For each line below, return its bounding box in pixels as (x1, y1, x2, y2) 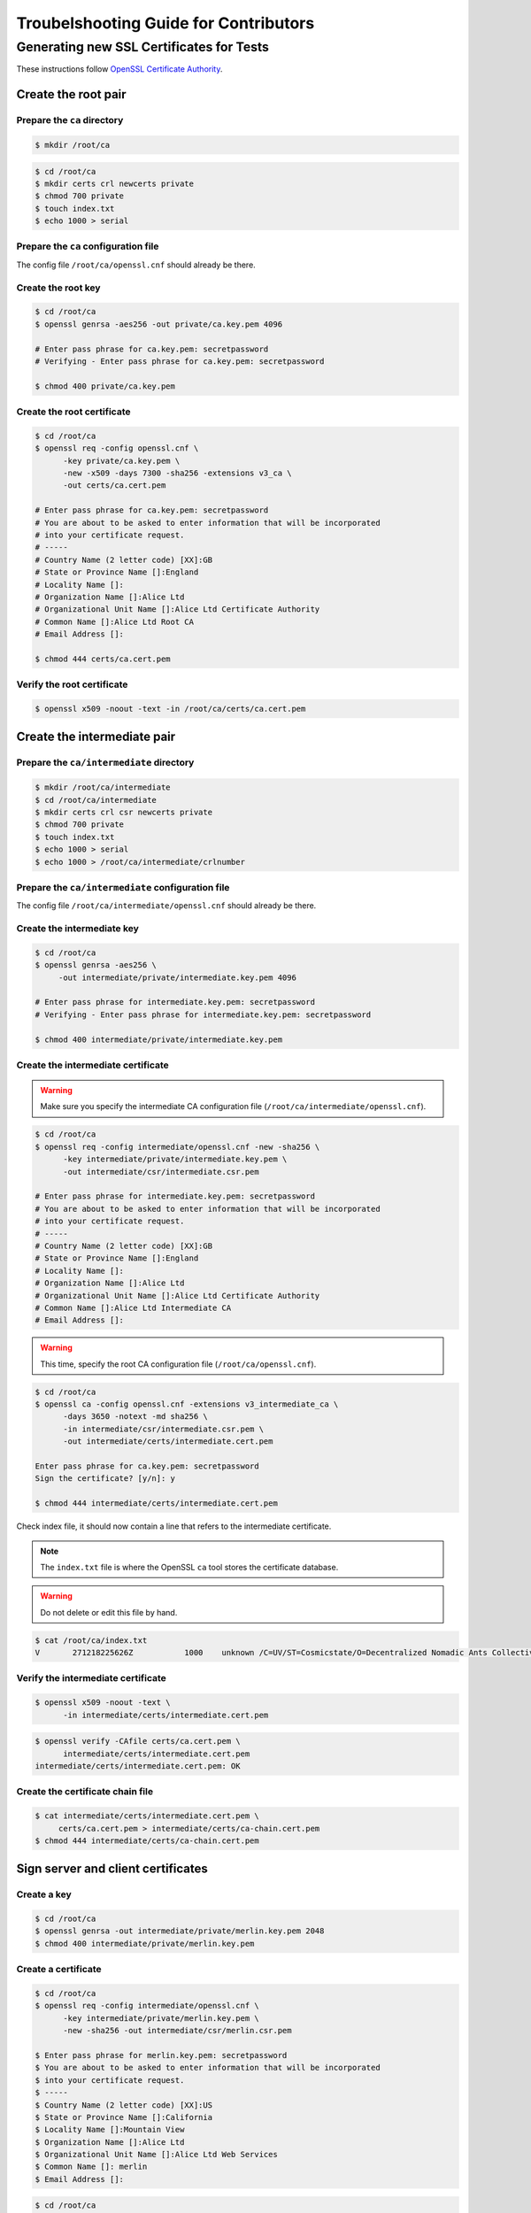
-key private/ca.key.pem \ (63, 456, 181, 466)
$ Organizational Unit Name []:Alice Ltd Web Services (35, 2149, 278, 2160)
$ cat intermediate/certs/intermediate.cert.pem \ (35, 1811, 260, 1821)
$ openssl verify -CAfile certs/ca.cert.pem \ (35, 1736, 241, 1746)
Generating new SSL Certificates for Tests (16, 39, 270, 55)
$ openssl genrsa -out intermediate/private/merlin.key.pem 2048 (35, 1926, 325, 1936)
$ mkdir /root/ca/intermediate (35, 783, 172, 792)
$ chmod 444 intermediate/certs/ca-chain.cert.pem (35, 1835, 260, 1846)
